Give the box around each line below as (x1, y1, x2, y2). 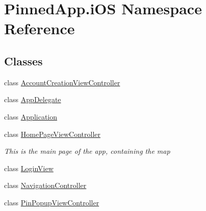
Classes (4, 53, 43, 68)
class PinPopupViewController (4, 197, 99, 207)
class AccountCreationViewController (4, 77, 120, 87)
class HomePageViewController (4, 128, 101, 139)
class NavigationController (4, 180, 87, 191)
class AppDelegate (4, 94, 61, 105)
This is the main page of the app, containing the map (4, 146, 170, 156)
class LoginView (4, 162, 54, 173)
